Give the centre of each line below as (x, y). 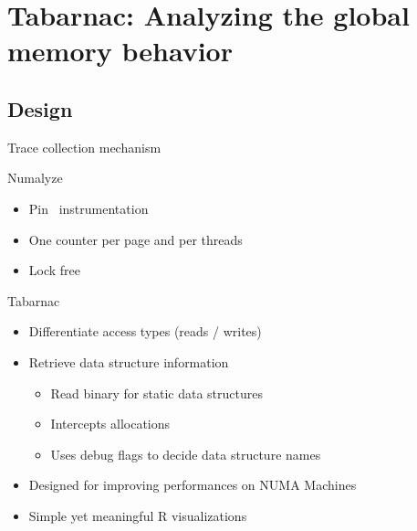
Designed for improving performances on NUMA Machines (193, 485)
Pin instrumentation (89, 208)
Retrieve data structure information (129, 361)
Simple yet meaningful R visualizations (138, 515)
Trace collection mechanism (84, 147)
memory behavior (120, 51)
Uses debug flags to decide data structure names (186, 454)
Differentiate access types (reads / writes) (145, 331)
